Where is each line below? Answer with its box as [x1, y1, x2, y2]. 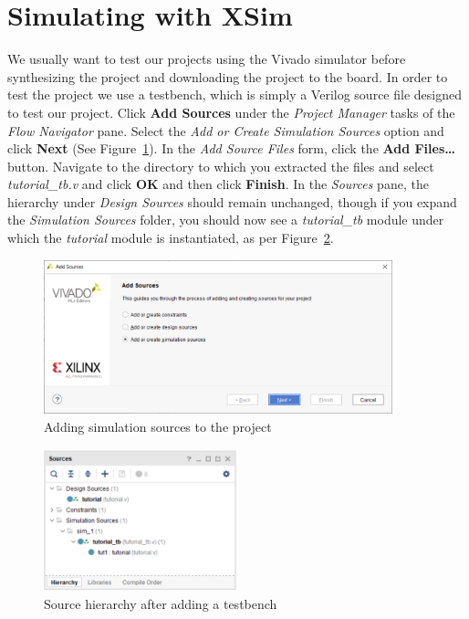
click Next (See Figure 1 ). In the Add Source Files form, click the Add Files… [7, 139, 456, 158]
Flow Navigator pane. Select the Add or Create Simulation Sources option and [7, 121, 444, 140]
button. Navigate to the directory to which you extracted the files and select [7, 156, 434, 175]
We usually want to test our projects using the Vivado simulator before [7, 49, 406, 68]
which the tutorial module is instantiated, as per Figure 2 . [7, 228, 334, 247]
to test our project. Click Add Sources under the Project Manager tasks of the [7, 102, 455, 121]
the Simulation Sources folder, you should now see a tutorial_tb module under [7, 210, 444, 229]
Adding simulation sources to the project [44, 417, 272, 436]
